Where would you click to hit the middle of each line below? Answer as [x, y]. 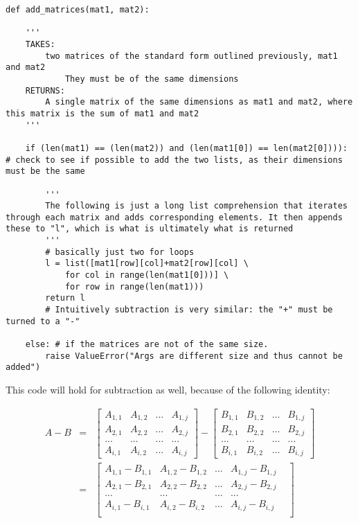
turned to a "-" [43, 321]
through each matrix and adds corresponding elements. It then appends [174, 217]
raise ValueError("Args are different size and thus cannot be [194, 356]
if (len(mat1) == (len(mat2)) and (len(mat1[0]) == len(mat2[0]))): [186, 148]
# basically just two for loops [120, 252]
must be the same [45, 171]
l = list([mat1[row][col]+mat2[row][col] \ [147, 264]
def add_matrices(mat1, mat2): [78, 10]
